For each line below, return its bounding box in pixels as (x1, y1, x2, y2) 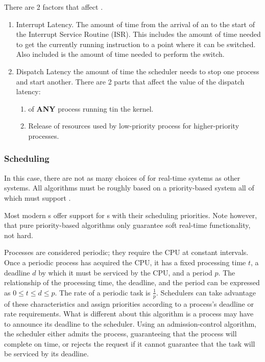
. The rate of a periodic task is (55, 287, 151, 297)
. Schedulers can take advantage (156, 287, 256, 297)
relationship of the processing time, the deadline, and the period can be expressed (4, 277, 260, 288)
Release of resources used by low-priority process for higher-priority (28, 120, 239, 131)
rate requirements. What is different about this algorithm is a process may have (4, 308, 254, 319)
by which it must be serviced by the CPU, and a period (38, 267, 212, 278)
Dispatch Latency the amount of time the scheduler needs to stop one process (16, 66, 259, 76)
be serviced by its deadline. (4, 348, 89, 359)
